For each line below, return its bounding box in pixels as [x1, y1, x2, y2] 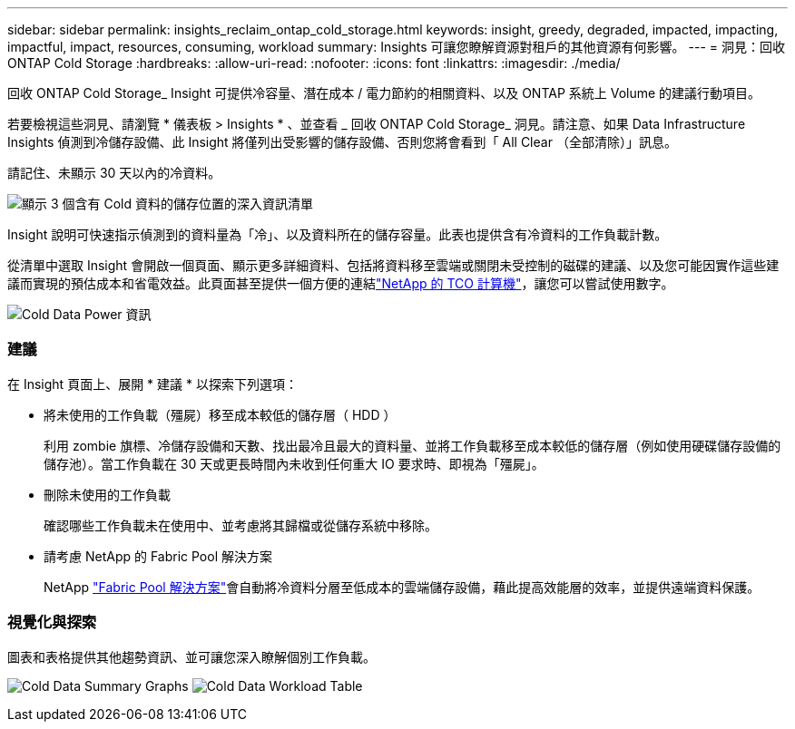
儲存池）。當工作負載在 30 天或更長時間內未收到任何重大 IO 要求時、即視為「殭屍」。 [44, 455, 545, 471]
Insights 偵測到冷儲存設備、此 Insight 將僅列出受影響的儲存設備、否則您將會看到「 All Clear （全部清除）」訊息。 [7, 134, 677, 150]
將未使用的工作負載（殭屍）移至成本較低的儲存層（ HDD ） [44, 406, 397, 423]
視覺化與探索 [7, 613, 97, 632]
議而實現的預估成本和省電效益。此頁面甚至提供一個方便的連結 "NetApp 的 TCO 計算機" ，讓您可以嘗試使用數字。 [7, 276, 674, 291]
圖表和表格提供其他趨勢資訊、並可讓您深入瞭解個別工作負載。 [7, 648, 376, 665]
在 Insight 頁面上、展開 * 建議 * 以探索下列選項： [7, 375, 298, 392]
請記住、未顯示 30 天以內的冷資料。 [7, 165, 221, 180]
